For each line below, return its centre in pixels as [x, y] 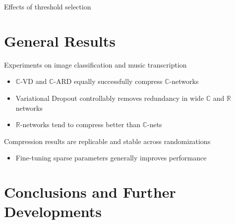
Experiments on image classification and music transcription [95, 64]
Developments [53, 211]
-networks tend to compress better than [80, 124]
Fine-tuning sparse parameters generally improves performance [111, 158]
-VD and [34, 81]
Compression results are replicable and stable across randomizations [107, 141]
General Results [60, 40]
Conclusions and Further [90, 192]
